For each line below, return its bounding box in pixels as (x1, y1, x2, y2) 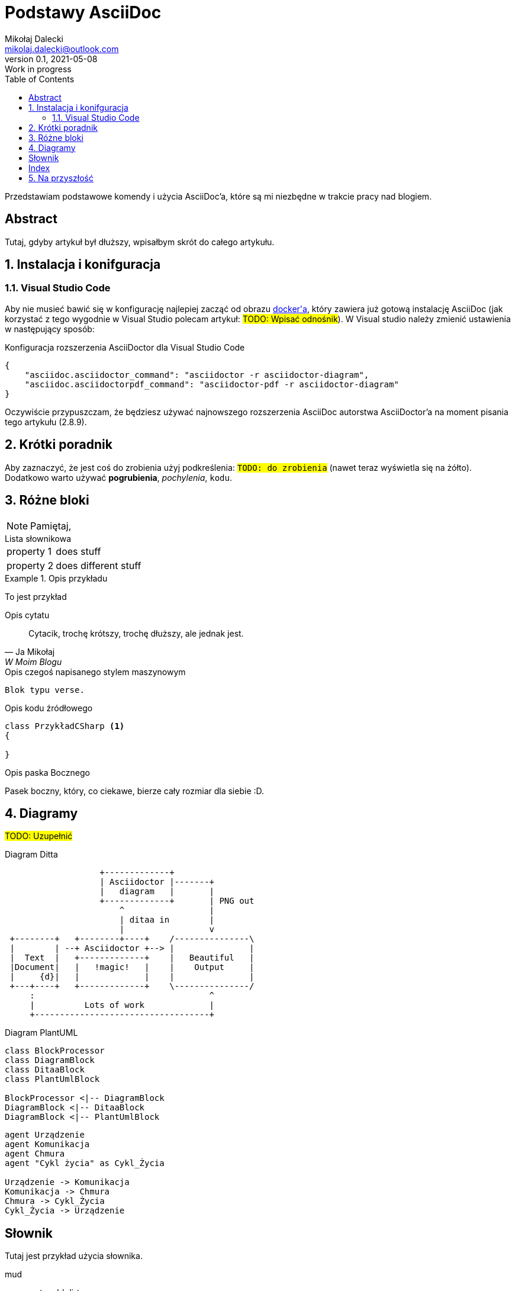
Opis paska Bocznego (5, 767, 90, 778)
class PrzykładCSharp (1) (5, 721, 125, 731)
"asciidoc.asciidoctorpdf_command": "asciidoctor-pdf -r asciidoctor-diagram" (24, 379, 399, 389)
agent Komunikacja (5, 1139, 90, 1149)
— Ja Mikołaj (5, 646, 55, 657)
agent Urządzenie (5, 1130, 85, 1140)
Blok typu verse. (5, 685, 85, 695)
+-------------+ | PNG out (99, 896, 255, 906)
